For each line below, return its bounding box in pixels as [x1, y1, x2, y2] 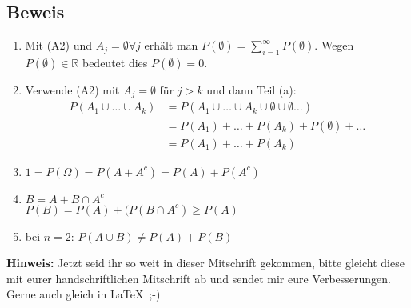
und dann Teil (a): [206, 82, 297, 98]
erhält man [144, 37, 198, 54]
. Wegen [314, 37, 354, 54]
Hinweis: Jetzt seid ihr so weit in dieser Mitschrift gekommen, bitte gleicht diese [6, 254, 405, 271]
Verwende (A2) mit [25, 82, 120, 98]
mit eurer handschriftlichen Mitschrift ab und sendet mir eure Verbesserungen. [6, 270, 392, 286]
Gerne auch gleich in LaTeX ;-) [6, 286, 161, 302]
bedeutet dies [82, 54, 148, 70]
